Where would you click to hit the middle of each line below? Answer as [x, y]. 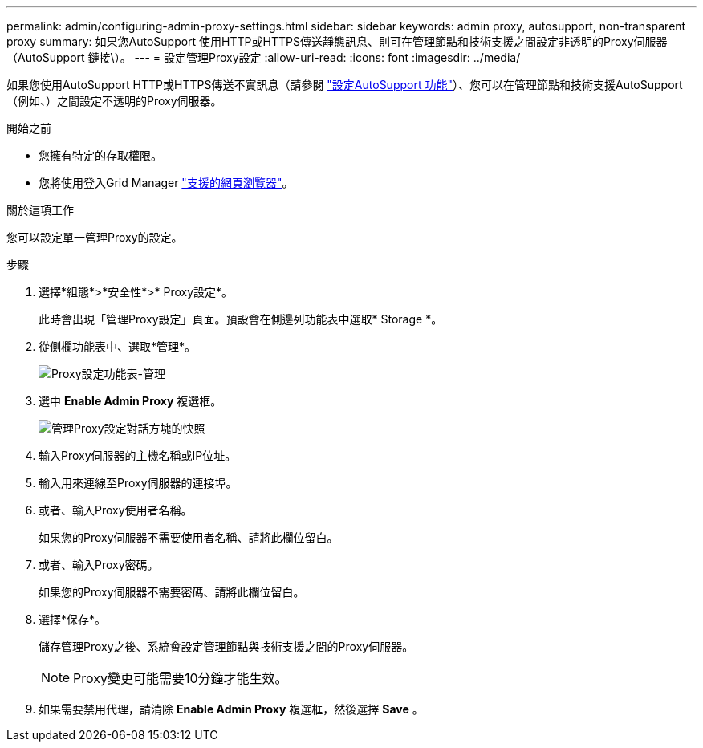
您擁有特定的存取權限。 [100, 155]
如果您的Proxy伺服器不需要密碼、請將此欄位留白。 [172, 592]
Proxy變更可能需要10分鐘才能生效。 [181, 678]
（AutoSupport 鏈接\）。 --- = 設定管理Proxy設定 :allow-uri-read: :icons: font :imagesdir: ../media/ [264, 57]
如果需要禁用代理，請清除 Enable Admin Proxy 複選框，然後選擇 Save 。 [231, 709]
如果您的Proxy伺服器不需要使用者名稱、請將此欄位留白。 [189, 537]
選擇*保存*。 [73, 619]
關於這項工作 [40, 210]
